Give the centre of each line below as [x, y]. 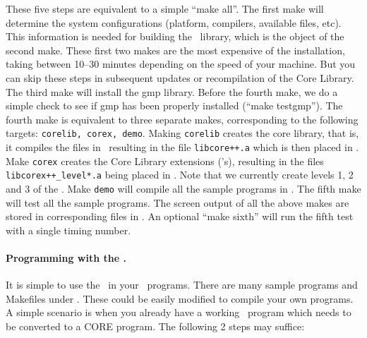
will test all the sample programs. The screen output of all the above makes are [178, 202]
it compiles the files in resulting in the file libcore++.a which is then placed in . [182, 147]
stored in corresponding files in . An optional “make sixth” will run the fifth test [180, 216]
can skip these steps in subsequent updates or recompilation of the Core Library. [180, 77]
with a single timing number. [68, 230]
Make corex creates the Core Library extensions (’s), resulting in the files [165, 161]
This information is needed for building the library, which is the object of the [175, 36]
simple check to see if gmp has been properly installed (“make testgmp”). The [174, 105]
